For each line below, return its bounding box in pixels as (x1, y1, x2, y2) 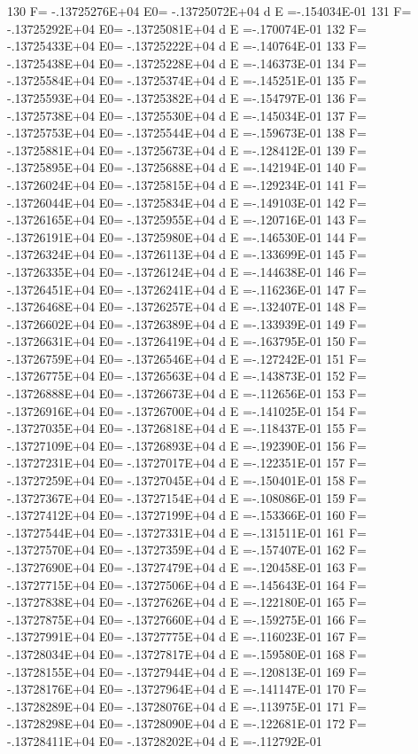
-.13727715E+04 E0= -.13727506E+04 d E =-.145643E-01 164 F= (7, 575, 368, 593)
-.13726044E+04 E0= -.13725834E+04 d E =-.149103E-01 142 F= (7, 192, 368, 211)
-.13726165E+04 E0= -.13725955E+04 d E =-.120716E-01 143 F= (7, 210, 368, 229)
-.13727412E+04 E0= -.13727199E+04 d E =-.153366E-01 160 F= (7, 506, 368, 524)
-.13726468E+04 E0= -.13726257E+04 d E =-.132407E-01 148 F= (7, 297, 368, 316)
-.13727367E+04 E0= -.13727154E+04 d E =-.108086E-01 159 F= (7, 488, 368, 507)
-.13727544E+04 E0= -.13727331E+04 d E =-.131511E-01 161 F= (7, 522, 368, 541)
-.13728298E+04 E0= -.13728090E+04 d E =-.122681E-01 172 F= (7, 714, 368, 733)
